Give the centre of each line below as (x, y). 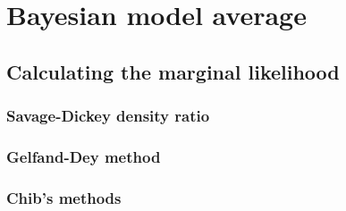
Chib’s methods (64, 197)
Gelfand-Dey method (84, 156)
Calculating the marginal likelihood (173, 71)
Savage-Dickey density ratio (108, 116)
